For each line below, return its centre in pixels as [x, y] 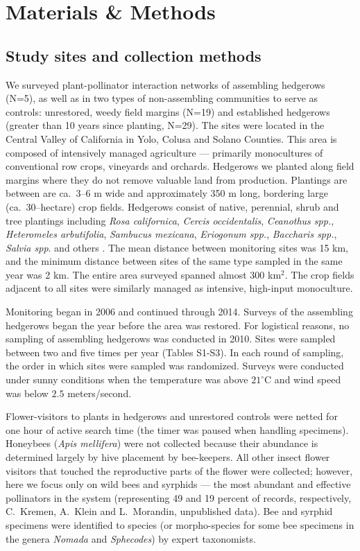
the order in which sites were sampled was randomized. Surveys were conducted [175, 366]
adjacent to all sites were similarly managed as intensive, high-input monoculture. [179, 288]
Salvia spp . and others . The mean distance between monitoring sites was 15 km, [177, 247]
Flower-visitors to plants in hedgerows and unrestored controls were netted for [172, 416]
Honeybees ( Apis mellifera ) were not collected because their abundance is [162, 443]
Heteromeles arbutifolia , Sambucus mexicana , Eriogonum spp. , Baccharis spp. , [171, 234]
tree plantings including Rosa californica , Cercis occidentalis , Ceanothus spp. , [170, 220]
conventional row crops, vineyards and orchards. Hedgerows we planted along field [180, 166]
